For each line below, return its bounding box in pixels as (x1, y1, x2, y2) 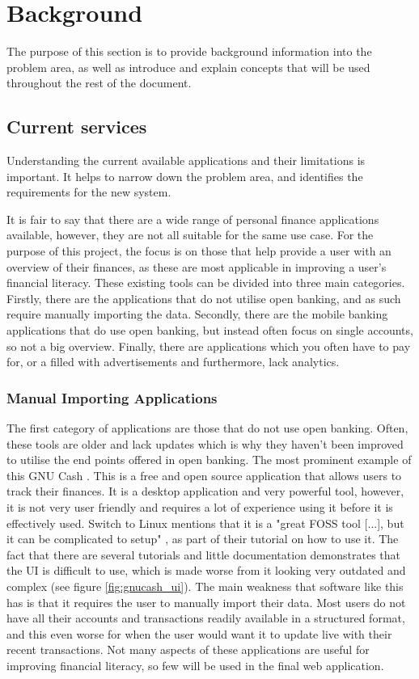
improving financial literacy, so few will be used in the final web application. (6, 656, 384, 673)
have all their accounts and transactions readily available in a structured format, (6, 609, 405, 626)
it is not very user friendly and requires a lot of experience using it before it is (6, 499, 393, 516)
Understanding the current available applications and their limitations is (6, 152, 366, 169)
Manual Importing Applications (6, 387, 218, 407)
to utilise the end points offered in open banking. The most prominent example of (6, 451, 412, 468)
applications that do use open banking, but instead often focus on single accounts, (6, 322, 413, 339)
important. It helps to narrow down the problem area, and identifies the (6, 167, 363, 184)
